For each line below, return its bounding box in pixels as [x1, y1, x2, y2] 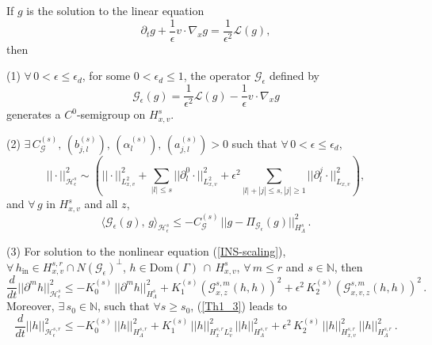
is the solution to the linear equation [26, 2, 205, 18]
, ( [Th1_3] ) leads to [190, 298, 288, 314]
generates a [6, 106, 61, 123]
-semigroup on [76, 106, 146, 123]
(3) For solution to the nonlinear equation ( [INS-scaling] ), [6, 242, 286, 259]
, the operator [183, 67, 251, 84]
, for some [82, 67, 131, 84]
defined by [269, 67, 319, 84]
